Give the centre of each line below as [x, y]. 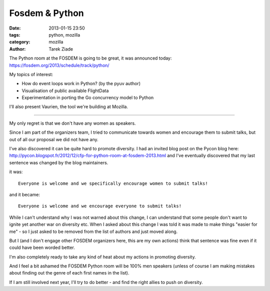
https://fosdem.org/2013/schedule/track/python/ [59, 65]
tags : [15, 35]
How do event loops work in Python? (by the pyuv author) [81, 84]
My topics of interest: [31, 74]
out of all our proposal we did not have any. [54, 139]
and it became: [24, 194]
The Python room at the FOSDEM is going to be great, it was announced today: [90, 58]
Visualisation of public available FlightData [65, 91]
